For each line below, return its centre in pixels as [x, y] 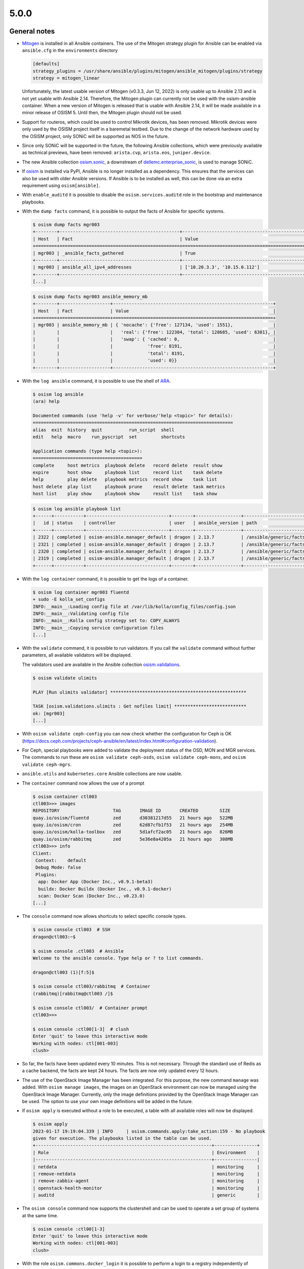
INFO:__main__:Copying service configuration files [98, 628]
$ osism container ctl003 [65, 796]
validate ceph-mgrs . [47, 764]
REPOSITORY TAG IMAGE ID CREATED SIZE [131, 811]
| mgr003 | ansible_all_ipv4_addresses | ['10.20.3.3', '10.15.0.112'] [146, 267]
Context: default [61, 861]
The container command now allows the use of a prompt [83, 783]
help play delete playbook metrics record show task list [125, 479]
